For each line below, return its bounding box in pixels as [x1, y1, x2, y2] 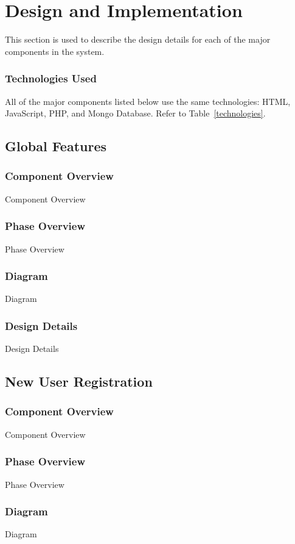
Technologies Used [5, 71, 97, 86]
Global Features [5, 137, 107, 156]
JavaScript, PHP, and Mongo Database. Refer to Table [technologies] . [5, 107, 266, 120]
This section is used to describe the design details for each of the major [5, 33, 271, 46]
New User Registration [5, 372, 153, 391]
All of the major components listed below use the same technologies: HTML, [5, 95, 291, 107]
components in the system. [5, 45, 105, 57]
